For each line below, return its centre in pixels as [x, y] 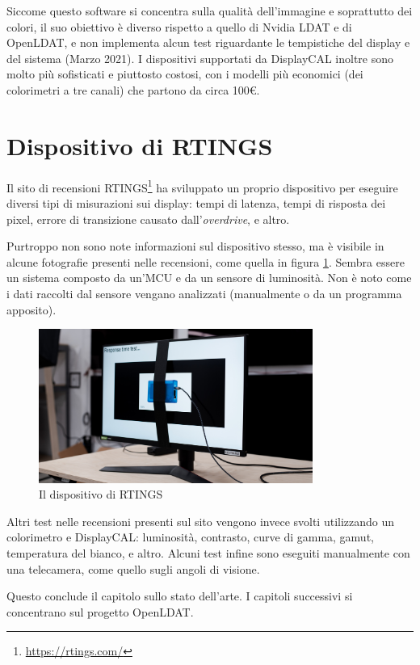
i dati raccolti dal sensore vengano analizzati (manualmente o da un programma [204, 293]
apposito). [31, 309]
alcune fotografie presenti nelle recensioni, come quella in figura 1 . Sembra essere [206, 261]
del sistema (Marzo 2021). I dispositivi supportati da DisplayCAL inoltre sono [200, 58]
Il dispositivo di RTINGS [101, 494]
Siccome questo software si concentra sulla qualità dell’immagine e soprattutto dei [210, 11]
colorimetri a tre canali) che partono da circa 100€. [133, 89]
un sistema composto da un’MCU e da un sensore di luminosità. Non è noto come [209, 278]
